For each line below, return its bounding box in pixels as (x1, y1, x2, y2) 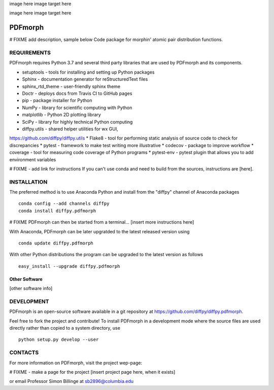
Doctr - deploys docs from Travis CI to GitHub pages (22, 90, 132, 96)
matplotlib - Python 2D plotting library (22, 112, 101, 118)
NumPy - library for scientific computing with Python (22, 104, 132, 111)
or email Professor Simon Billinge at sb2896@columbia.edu (9, 378, 134, 384)
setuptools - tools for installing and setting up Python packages (22, 69, 155, 75)
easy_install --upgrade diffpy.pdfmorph (18, 263, 120, 269)
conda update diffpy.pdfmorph (18, 240, 94, 246)
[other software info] (9, 286, 53, 292)
